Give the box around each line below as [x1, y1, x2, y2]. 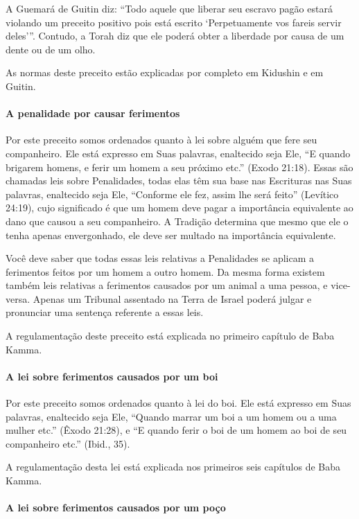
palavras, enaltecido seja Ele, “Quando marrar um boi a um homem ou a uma [6, 409, 337, 423]
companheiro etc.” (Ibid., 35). [6, 436, 130, 450]
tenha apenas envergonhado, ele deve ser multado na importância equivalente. [6, 227, 336, 242]
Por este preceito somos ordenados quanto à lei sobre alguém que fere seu [6, 132, 317, 147]
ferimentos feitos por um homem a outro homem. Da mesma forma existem [6, 264, 325, 279]
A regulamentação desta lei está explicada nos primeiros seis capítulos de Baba [6, 459, 341, 474]
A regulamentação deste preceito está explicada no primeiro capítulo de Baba [6, 328, 335, 343]
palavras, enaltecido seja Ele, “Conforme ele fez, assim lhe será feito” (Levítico [6, 186, 339, 201]
